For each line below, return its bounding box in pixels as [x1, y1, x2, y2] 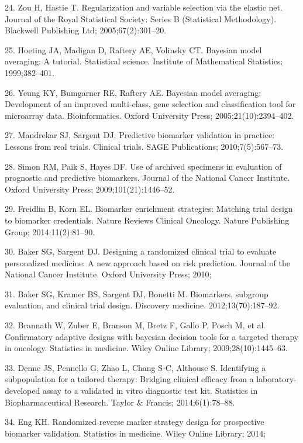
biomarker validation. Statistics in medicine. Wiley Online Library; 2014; [5, 427, 266, 439]
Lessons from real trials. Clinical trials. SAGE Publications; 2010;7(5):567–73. [5, 140, 284, 152]
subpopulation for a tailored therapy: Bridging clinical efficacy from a [5, 373, 254, 385]
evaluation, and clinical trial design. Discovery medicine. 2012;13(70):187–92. [5, 299, 280, 311]
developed [5, 384, 40, 397]
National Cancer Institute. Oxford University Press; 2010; [5, 268, 212, 280]
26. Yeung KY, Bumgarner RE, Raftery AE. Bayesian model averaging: [5, 86, 261, 98]
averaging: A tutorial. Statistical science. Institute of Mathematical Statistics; [5, 55, 283, 67]
